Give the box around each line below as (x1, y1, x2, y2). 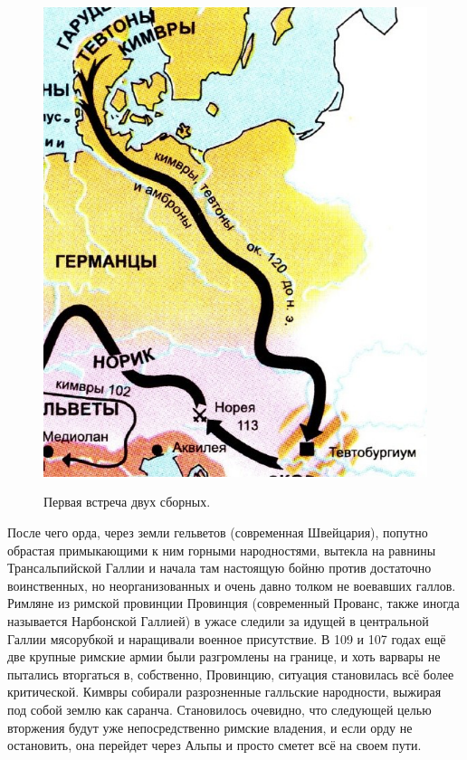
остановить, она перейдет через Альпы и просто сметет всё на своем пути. (7, 736, 422, 755)
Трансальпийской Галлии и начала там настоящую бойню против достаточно (7, 558, 432, 577)
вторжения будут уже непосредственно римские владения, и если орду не (7, 717, 413, 736)
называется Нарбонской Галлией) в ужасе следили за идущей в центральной (7, 612, 429, 631)
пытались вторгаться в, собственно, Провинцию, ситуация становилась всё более (7, 664, 454, 683)
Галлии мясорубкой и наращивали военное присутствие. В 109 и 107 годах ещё (7, 629, 446, 648)
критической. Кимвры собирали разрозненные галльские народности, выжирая (7, 682, 442, 701)
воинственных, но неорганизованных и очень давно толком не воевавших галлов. (7, 575, 456, 594)
